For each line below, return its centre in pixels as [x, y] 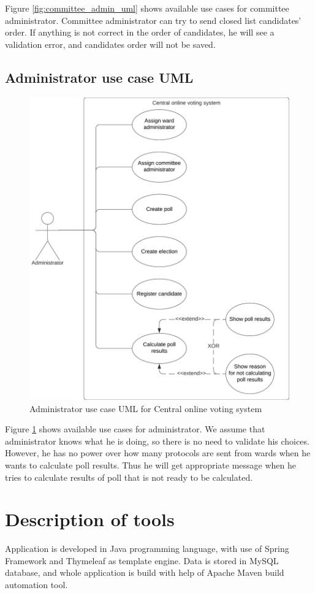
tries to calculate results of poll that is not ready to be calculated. [129, 477]
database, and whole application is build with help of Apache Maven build [145, 572]
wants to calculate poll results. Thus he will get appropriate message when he [150, 465]
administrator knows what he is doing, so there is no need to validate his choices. [157, 441]
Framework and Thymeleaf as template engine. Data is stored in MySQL [142, 560]
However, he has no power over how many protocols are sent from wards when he [158, 453]
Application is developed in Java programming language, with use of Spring [147, 549]
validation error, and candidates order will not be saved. [110, 44]
